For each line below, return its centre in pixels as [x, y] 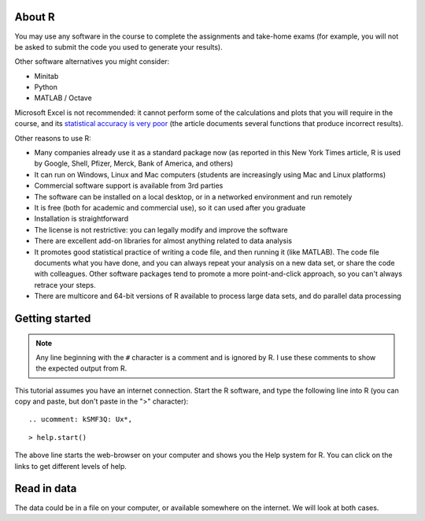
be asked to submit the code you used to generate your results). [119, 47]
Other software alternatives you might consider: [92, 61]
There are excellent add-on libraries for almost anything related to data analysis [163, 241]
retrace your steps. [65, 285]
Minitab [46, 76]
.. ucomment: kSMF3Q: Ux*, [81, 419]
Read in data [46, 489]
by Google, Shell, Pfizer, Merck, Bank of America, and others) [134, 164]
